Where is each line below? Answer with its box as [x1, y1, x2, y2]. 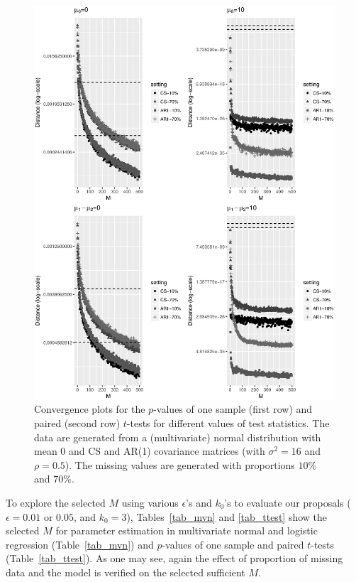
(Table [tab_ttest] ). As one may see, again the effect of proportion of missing [6, 551, 343, 566]
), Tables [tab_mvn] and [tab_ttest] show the [126, 509, 328, 524]
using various [121, 495, 179, 510]
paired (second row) [34, 415, 121, 430]
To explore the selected [6, 495, 106, 510]
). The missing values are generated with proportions [65, 457, 295, 472]
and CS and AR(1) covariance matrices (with [68, 443, 265, 458]
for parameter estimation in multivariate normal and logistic [55, 523, 318, 538]
